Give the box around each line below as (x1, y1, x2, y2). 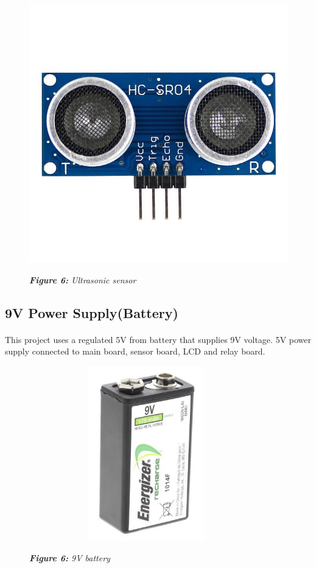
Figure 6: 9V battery (29, 552, 110, 564)
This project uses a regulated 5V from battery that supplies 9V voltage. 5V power (5, 333, 312, 345)
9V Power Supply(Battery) (5, 303, 178, 322)
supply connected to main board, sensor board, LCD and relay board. (5, 345, 265, 358)
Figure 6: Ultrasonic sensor (29, 273, 136, 286)
